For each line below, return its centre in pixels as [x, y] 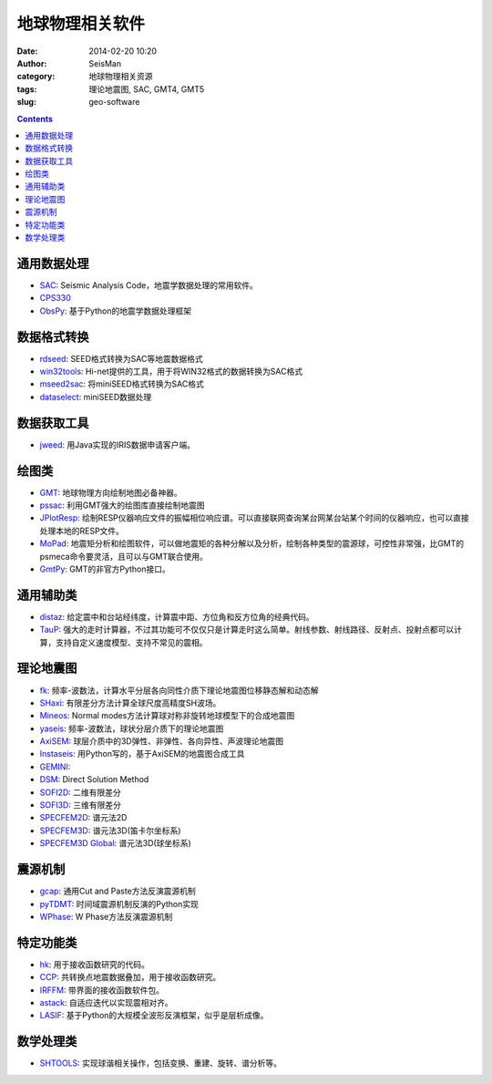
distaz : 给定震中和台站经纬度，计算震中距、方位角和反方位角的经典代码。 [177, 616]
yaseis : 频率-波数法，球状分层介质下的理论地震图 [132, 728]
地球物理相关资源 [121, 77]
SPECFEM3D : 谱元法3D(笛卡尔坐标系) [110, 831]
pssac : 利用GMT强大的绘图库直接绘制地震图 [122, 505]
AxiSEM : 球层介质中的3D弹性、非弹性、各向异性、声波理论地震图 [162, 741]
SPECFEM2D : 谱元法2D [83, 818]
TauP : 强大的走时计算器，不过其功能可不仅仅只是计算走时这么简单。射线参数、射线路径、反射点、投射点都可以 [247, 630]
